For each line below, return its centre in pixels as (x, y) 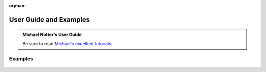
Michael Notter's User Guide (52, 35)
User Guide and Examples (50, 19)
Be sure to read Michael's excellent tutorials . (67, 43)
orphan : (17, 6)
